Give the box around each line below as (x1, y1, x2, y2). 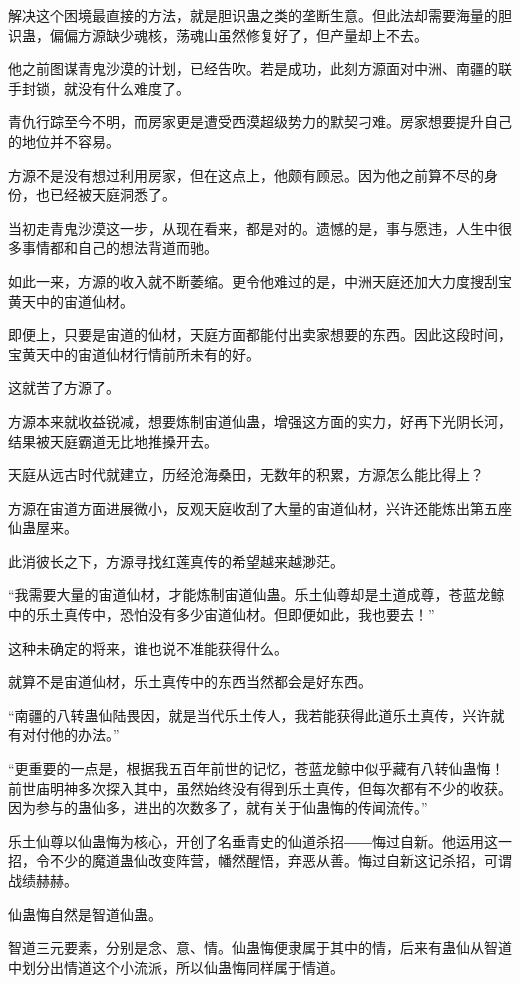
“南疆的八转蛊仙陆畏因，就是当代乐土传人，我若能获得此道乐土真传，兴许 (8, 704, 491, 725)
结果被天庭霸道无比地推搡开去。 (8, 430, 218, 451)
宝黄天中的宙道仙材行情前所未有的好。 (8, 343, 260, 364)
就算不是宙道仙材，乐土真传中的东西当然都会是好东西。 (8, 671, 372, 692)
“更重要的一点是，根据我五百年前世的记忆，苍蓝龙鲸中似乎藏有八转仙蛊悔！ (8, 758, 505, 779)
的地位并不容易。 (8, 130, 120, 151)
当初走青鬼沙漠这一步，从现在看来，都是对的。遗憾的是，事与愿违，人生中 (8, 217, 498, 238)
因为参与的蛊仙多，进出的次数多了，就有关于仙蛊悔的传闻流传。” (8, 797, 428, 818)
